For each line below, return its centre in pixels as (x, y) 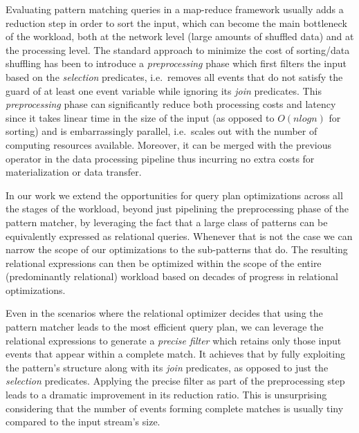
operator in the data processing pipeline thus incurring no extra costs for (160, 158)
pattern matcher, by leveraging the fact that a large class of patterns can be (167, 222)
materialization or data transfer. (74, 172)
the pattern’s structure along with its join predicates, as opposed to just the (167, 367)
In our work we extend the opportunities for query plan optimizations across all (174, 195)
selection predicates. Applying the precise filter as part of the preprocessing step (175, 381)
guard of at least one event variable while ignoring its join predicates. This (164, 90)
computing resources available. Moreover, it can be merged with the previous (169, 144)
